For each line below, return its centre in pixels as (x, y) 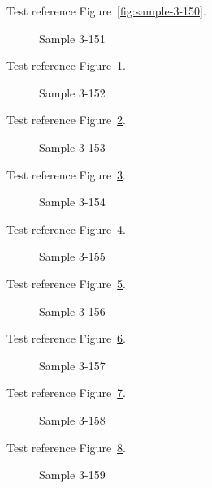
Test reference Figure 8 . (66, 447)
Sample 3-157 (72, 365)
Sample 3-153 (72, 147)
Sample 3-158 (72, 419)
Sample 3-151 (72, 38)
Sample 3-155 (72, 256)
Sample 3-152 (72, 92)
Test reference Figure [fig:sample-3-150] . (106, 11)
